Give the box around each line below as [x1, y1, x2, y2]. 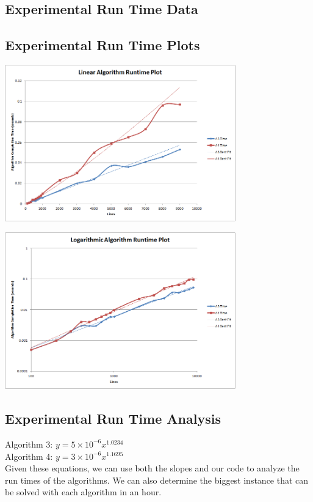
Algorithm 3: [5, 437, 53, 450]
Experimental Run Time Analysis [5, 409, 221, 428]
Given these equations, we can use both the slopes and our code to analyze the [5, 462, 300, 474]
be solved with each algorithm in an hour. [5, 485, 162, 498]
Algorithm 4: [5, 449, 53, 462]
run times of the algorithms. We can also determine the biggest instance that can [5, 473, 309, 486]
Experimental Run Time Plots [5, 35, 200, 54]
